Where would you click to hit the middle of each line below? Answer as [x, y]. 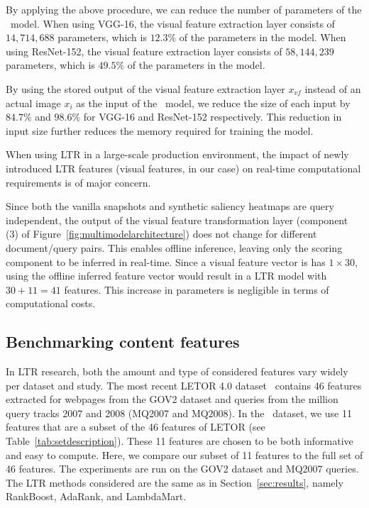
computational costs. [51, 303]
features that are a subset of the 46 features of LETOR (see [136, 427]
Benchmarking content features [123, 342]
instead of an [333, 88]
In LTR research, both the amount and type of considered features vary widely [177, 371]
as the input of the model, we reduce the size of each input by [213, 103]
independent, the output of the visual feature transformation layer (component [177, 220]
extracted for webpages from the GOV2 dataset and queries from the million [172, 399]
